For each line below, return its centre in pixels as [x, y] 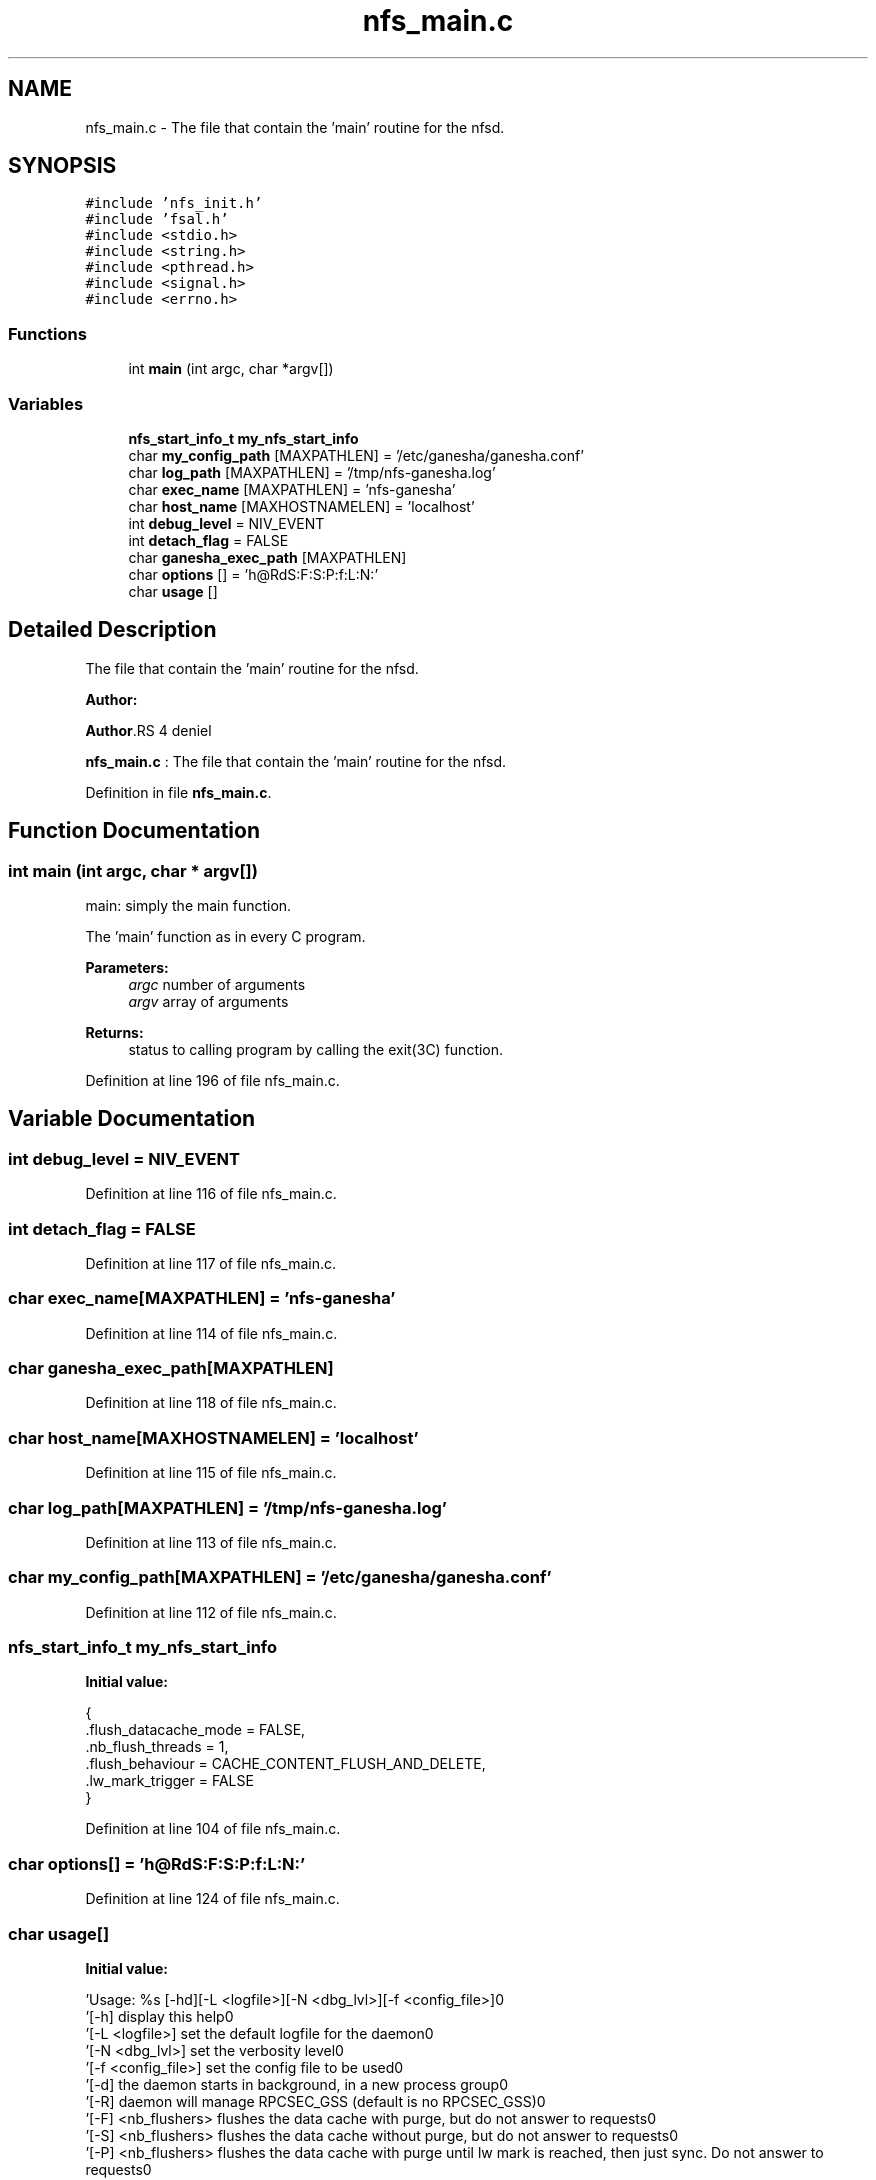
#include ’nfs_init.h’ [174, 203]
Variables [46, 403]
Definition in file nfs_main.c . [178, 792]
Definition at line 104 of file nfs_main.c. [213, 1829]
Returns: [114, 1032]
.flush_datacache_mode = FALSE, [195, 1730]
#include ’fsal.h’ [157, 219]
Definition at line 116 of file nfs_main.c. [211, 1194]
